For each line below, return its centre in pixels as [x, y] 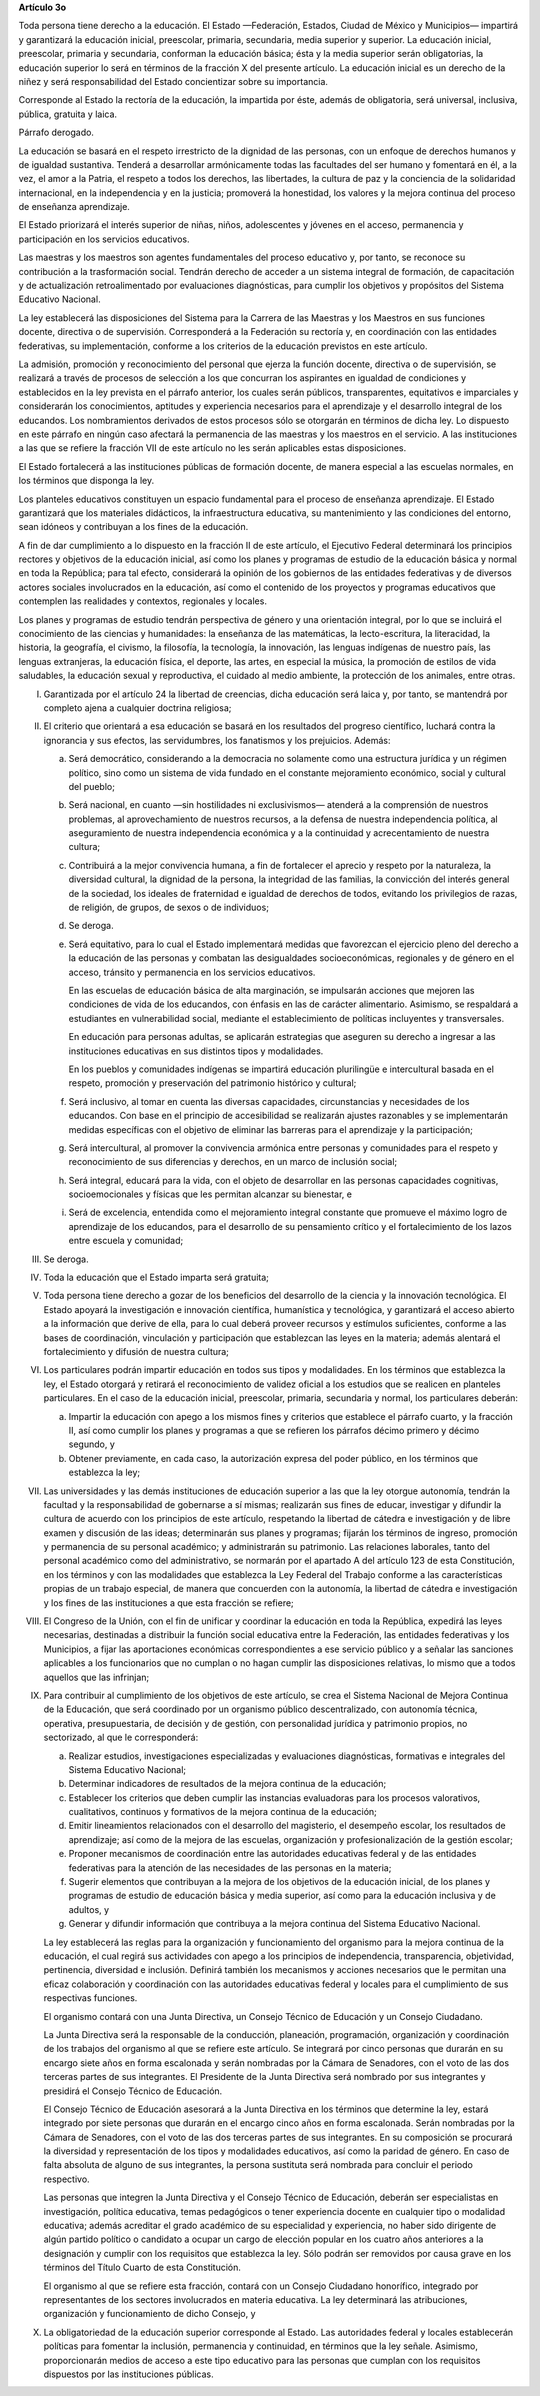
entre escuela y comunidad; [126, 1241]
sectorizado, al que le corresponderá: [121, 1737]
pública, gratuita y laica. [68, 114]
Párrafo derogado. [56, 132]
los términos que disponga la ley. [86, 481]
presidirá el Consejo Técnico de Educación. [133, 2091]
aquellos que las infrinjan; [96, 1677]
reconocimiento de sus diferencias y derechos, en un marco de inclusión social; [233, 1162]
